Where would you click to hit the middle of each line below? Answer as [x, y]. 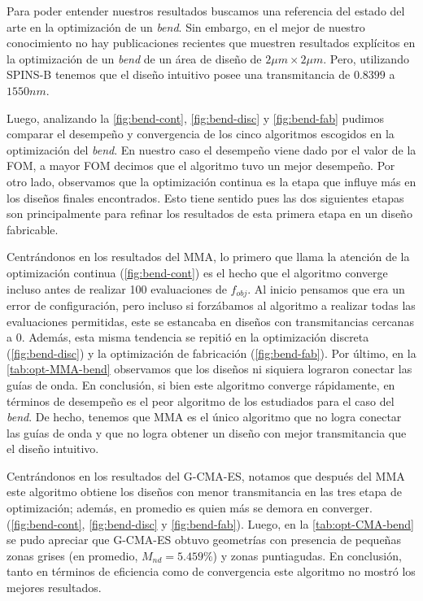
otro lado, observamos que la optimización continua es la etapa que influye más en [211, 181]
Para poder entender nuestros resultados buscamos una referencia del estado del [206, 11]
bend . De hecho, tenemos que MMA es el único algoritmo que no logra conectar [204, 417]
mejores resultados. [54, 588]
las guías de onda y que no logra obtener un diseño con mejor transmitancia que [207, 432]
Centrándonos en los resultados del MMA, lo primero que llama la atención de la [208, 257]
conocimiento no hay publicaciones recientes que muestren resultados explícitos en [211, 43]
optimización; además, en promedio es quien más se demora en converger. [190, 508]
